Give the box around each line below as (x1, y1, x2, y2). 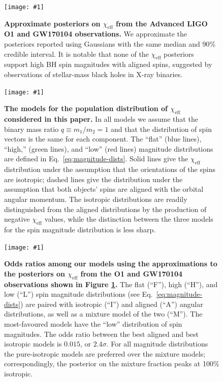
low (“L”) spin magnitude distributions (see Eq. (4, 289, 153, 299)
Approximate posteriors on (4, 18, 101, 28)
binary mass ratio (4, 123, 59, 134)
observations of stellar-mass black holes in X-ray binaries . (4, 69, 183, 80)
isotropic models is (4, 338, 62, 349)
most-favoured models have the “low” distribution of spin (4, 319, 182, 329)
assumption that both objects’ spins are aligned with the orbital (4, 184, 204, 194)
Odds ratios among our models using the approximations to (4, 258, 217, 269)
